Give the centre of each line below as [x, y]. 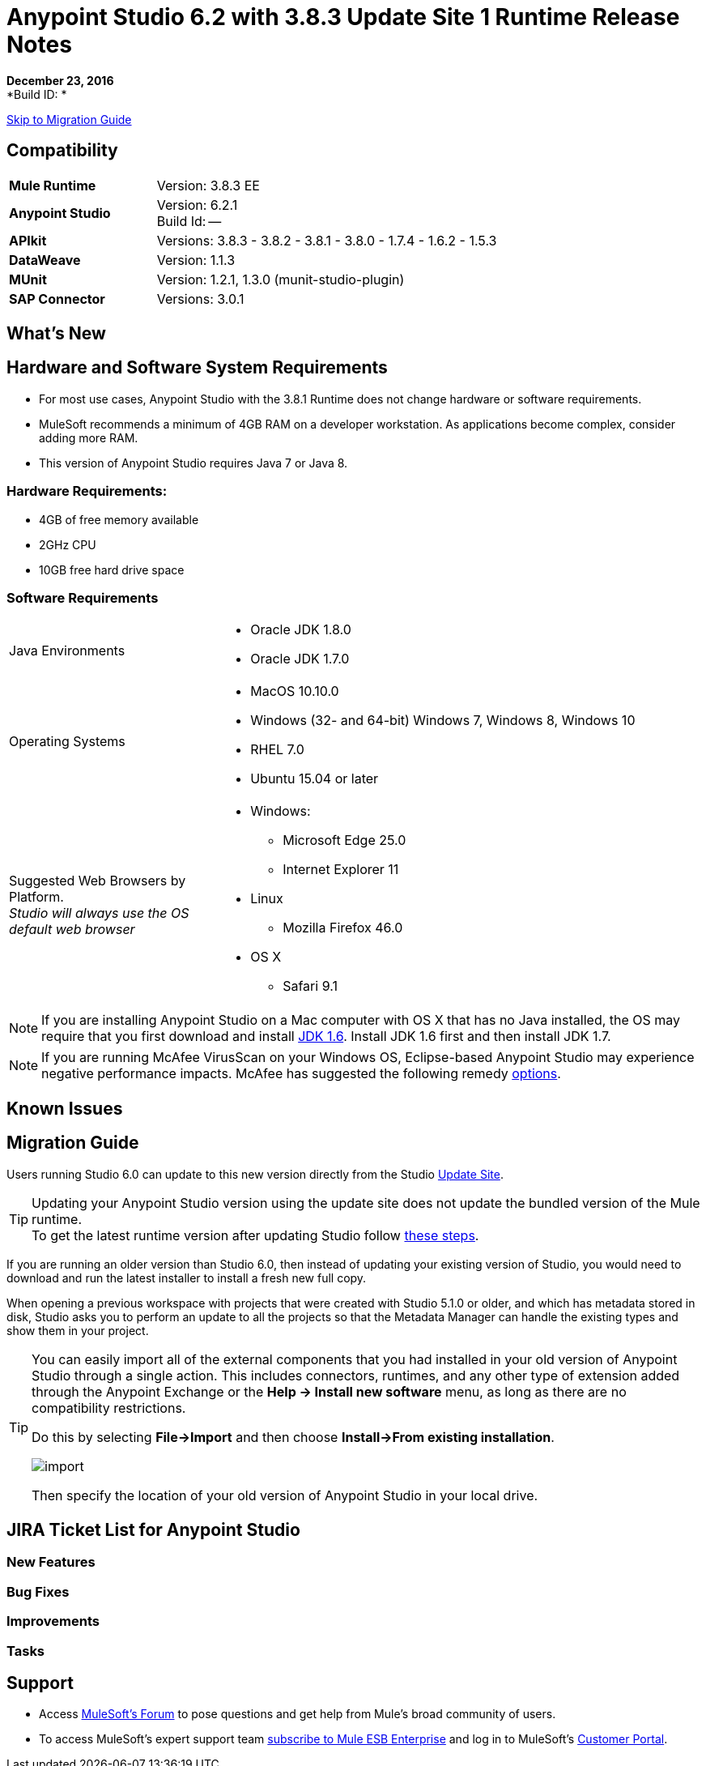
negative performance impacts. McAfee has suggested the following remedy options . [301, 1074]
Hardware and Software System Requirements [197, 368]
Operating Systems [67, 742]
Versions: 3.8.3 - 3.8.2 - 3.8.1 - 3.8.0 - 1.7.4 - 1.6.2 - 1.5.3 [327, 240]
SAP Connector [57, 299]
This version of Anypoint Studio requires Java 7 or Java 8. [194, 463]
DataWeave [45, 260]
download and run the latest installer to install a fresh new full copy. [187, 1278]
